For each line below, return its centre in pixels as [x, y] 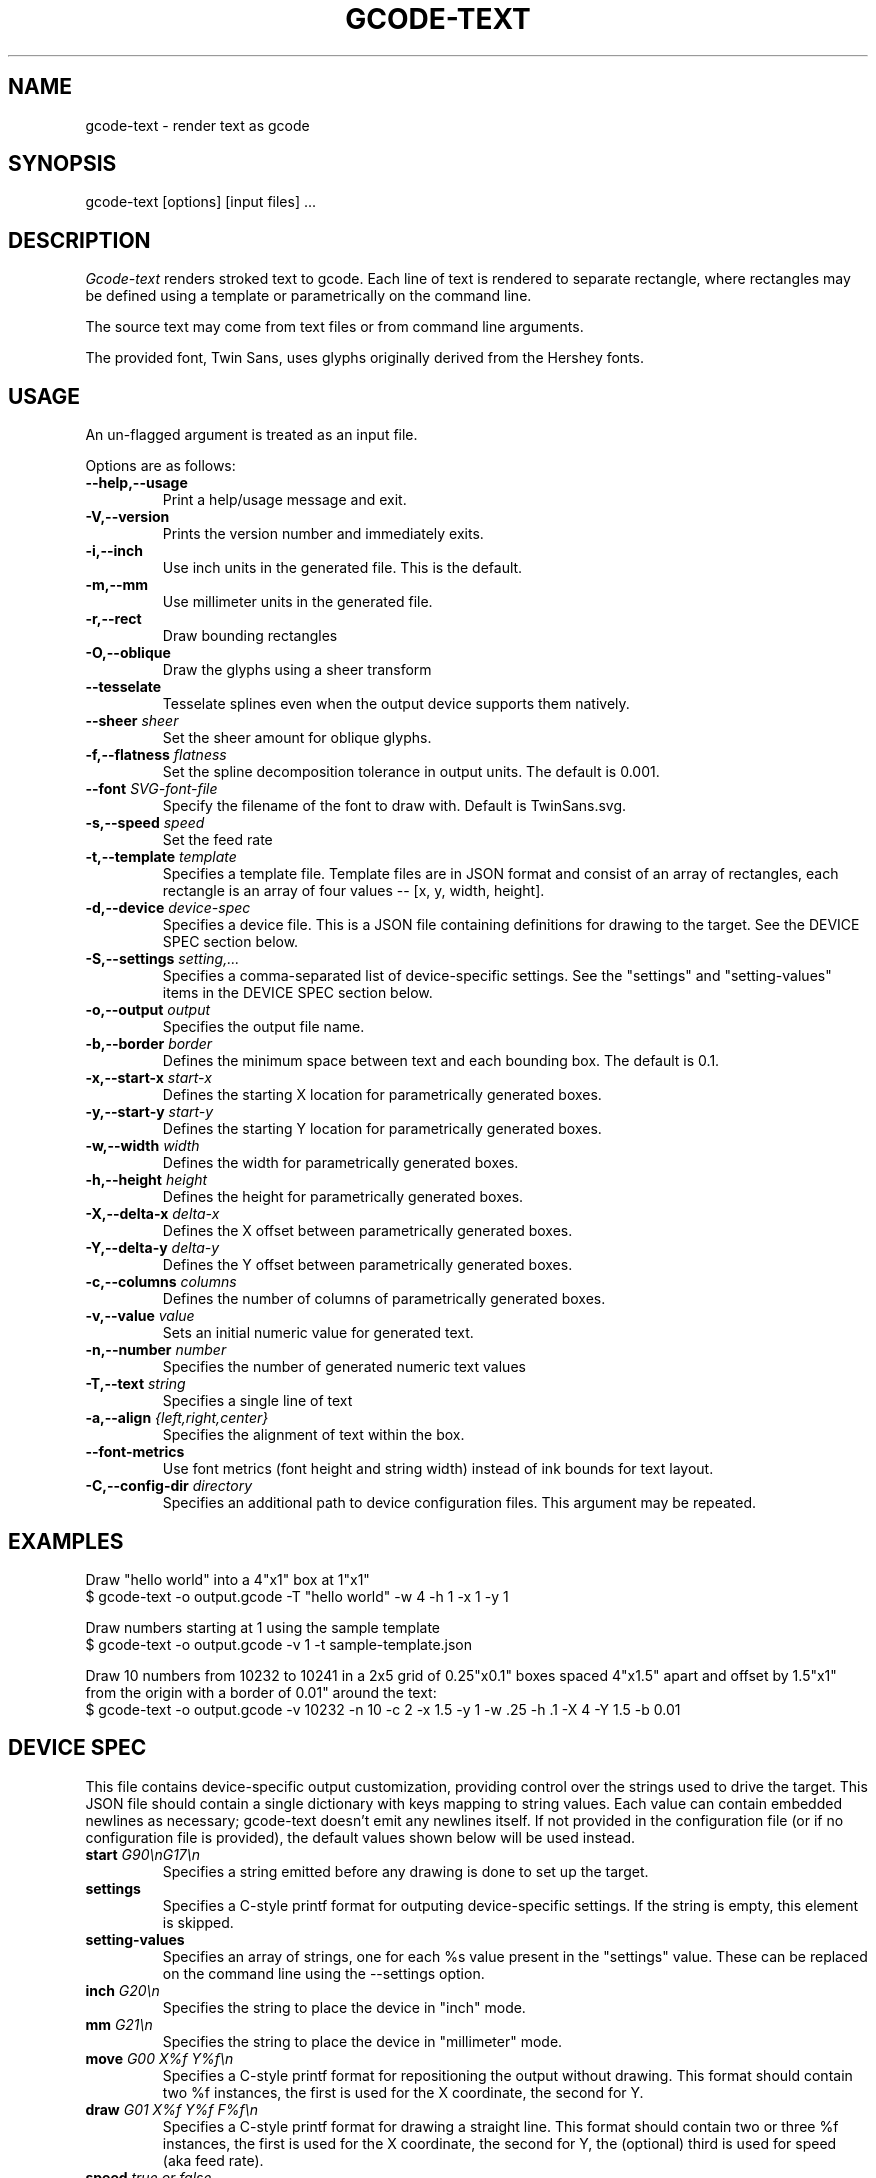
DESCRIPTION [79, 240]
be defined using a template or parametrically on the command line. [308, 296]
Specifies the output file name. [263, 1027]
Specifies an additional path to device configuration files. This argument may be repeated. [459, 1503]
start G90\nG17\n [143, 1854]
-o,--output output [148, 1010]
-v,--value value [140, 1316]
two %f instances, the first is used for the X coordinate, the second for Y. [403, 2092]
